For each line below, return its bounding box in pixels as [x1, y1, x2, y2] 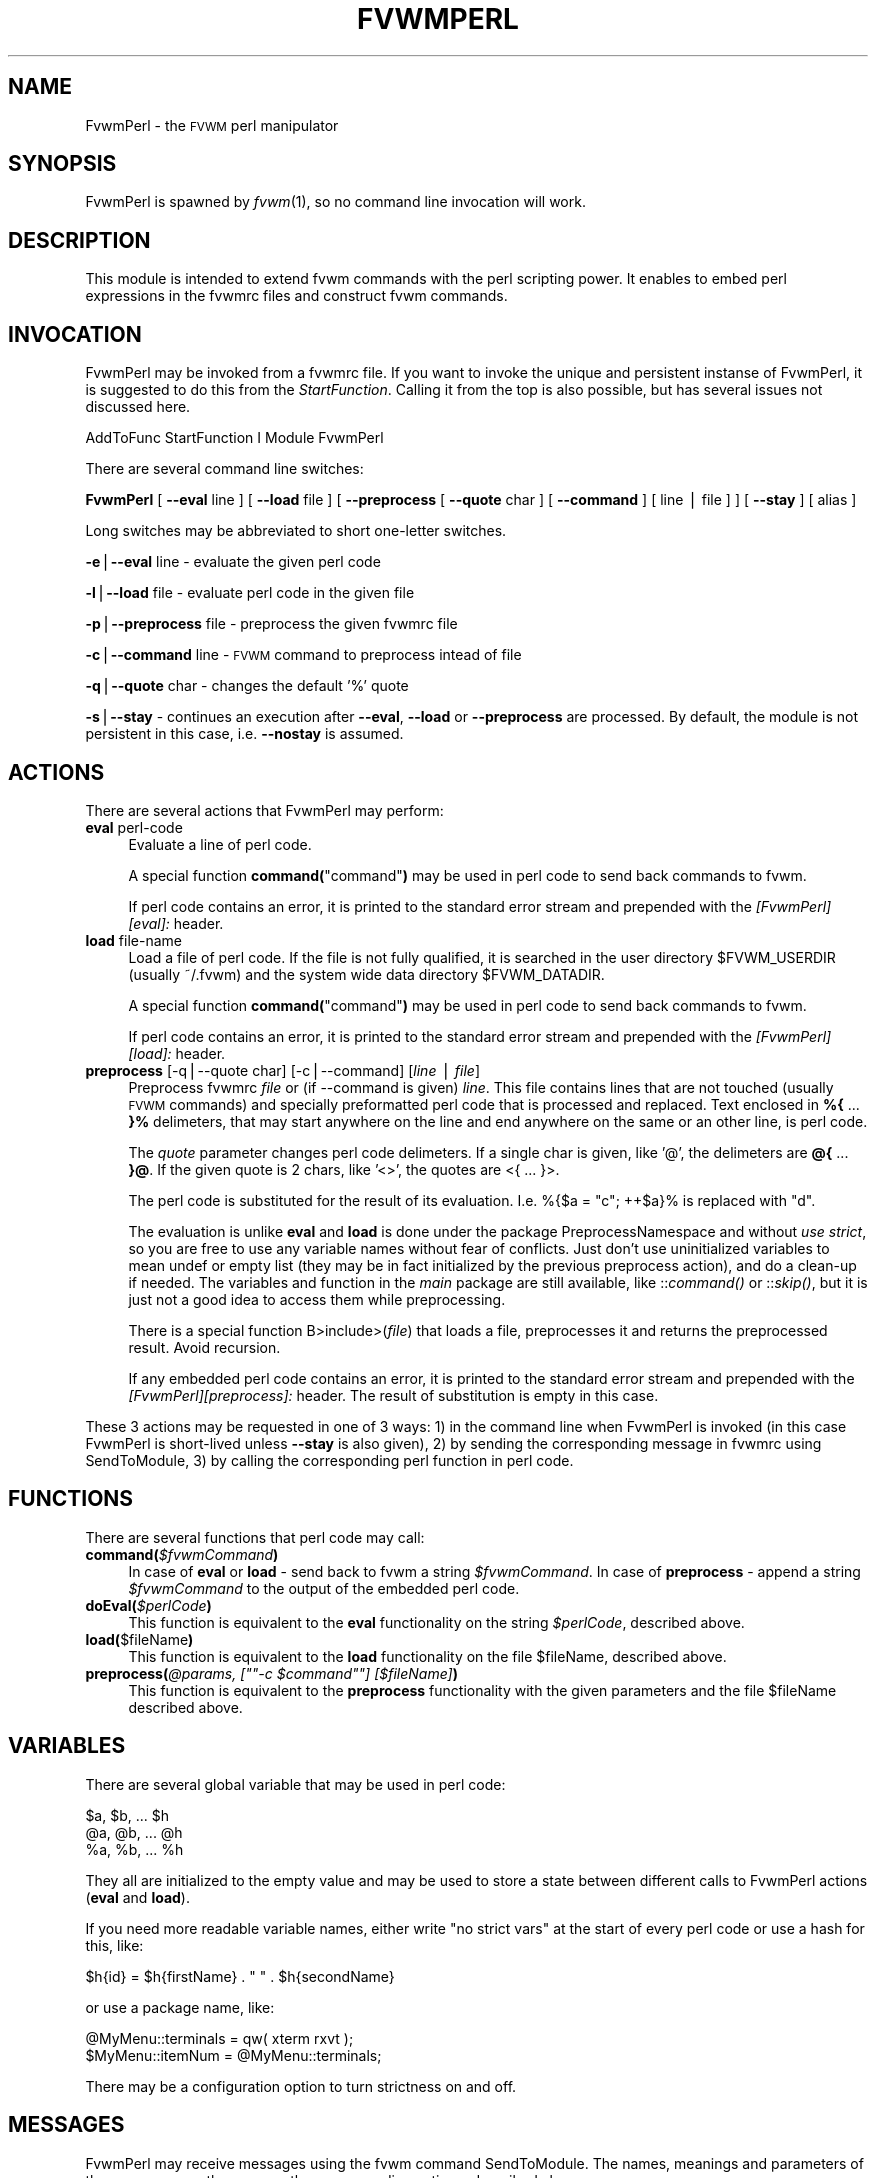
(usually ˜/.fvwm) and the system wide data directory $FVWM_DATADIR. [128, 965, 605, 983]
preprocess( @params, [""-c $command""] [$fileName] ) [85, 1664, 458, 1682]
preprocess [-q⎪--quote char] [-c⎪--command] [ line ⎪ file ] [85, 1061, 481, 1079]
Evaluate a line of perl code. [128, 835, 312, 853]
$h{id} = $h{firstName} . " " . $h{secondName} [85, 1967, 395, 1985]
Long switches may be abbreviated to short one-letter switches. [85, 522, 507, 540]
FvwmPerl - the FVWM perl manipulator [85, 116, 339, 134]
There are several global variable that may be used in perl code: [85, 1775, 506, 1793]
